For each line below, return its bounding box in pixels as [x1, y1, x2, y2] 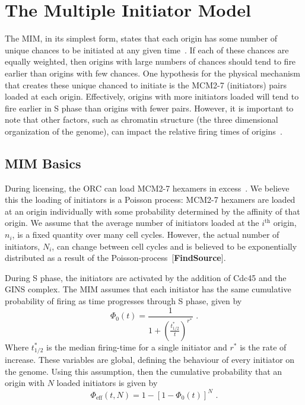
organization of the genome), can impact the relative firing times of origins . [5, 125, 282, 137]
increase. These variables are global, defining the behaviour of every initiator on [5, 353, 295, 366]
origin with [5, 377, 45, 389]
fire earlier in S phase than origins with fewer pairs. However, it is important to [5, 101, 294, 114]
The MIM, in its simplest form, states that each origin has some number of [5, 32, 278, 44]
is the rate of [240, 340, 287, 353]
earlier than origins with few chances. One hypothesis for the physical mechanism [5, 66, 300, 79]
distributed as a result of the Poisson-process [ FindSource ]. [5, 251, 226, 264]
